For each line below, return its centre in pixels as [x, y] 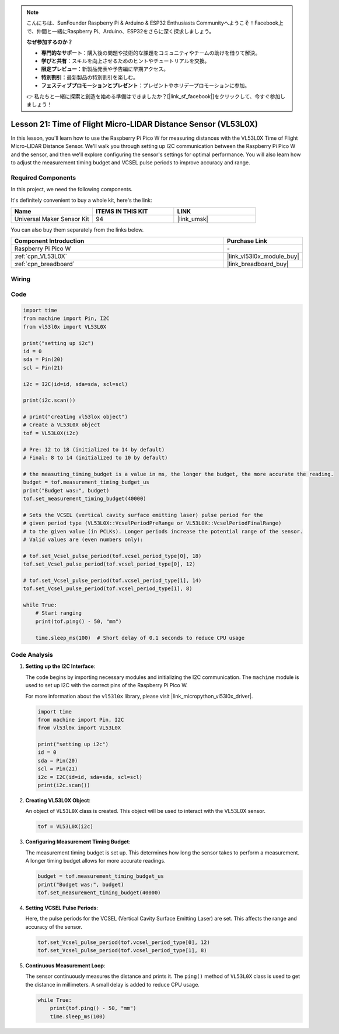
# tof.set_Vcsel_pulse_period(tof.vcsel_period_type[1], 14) [112, 580]
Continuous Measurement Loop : [65, 966]
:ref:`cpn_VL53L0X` [41, 256]
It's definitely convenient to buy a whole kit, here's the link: [81, 200]
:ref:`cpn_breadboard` [45, 264]
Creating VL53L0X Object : [58, 801]
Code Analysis [32, 655]
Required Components [43, 177]
